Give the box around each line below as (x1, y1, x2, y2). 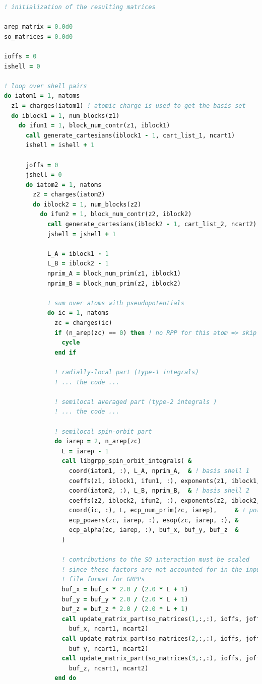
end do (54, 674, 77, 682)
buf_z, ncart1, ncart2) (69, 664, 149, 672)
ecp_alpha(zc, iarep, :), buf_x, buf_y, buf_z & (69, 526, 239, 534)
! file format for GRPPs (61, 576, 145, 583)
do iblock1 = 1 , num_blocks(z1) (11, 112, 120, 119)
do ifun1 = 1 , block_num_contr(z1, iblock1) (18, 122, 170, 129)
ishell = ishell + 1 (25, 142, 95, 149)
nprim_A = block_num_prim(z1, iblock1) (47, 270, 181, 278)
